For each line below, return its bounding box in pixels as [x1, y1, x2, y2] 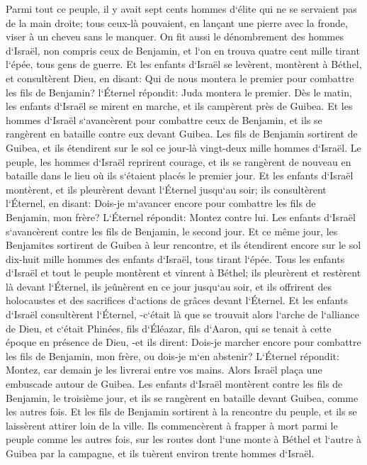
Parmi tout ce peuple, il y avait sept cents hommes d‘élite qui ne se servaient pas [6, 1, 357, 16]
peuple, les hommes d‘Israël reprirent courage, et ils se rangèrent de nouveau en [6, 154, 351, 169]
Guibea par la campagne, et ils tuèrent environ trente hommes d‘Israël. [6, 446, 315, 460]
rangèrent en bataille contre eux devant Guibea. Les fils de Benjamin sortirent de [6, 126, 358, 141]
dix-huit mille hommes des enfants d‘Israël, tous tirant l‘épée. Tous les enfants [6, 251, 345, 266]
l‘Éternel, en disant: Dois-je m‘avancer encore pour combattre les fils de [6, 196, 316, 211]
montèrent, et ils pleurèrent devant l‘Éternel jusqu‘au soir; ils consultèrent [6, 181, 327, 196]
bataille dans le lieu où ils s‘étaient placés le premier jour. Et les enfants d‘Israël [6, 168, 354, 183]
